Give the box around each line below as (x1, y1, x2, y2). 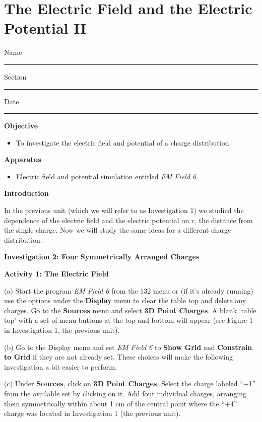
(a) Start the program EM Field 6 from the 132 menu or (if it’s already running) (4, 285, 253, 296)
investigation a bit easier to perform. (4, 361, 117, 372)
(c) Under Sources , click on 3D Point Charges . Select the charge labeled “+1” (4, 378, 256, 389)
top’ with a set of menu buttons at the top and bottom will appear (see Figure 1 (4, 315, 253, 325)
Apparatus (4, 154, 41, 165)
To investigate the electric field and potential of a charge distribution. (16, 137, 231, 148)
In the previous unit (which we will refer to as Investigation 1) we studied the (4, 205, 244, 216)
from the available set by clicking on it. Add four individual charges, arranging (4, 388, 247, 398)
